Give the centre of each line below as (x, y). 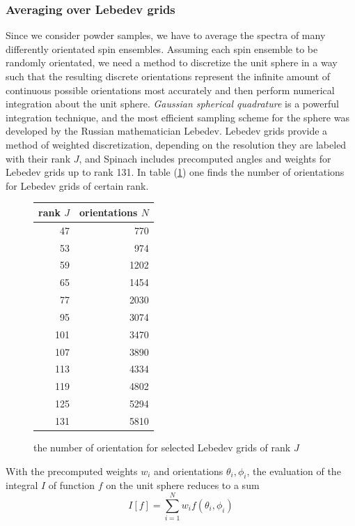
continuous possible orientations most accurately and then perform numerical (170, 90)
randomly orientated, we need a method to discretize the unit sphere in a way (172, 62)
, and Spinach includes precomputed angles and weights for (205, 158)
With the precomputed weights (72, 471)
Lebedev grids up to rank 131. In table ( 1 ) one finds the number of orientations (175, 172)
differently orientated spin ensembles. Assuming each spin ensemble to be (162, 48)
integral (22, 485)
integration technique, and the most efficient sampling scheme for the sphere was (177, 117)
